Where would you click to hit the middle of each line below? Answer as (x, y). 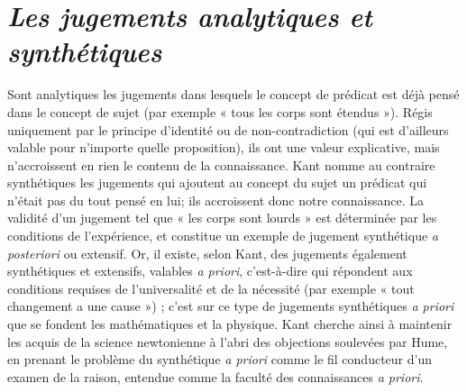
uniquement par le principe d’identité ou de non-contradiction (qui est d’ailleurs (228, 129)
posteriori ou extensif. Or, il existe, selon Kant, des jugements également (207, 253)
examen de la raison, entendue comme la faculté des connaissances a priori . (215, 376)
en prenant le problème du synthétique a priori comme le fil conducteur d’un (220, 359)
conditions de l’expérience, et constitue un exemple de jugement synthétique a (223, 236)
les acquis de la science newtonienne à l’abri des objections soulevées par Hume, (228, 341)
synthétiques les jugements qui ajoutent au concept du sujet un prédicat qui (217, 182)
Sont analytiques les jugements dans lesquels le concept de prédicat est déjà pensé (233, 94)
